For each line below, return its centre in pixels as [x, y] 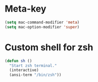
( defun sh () [18, 61]
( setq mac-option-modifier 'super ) [42, 27]
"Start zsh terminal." [33, 66]
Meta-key [26, 9]
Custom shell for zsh [49, 47]
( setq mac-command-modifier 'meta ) [42, 22]
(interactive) [24, 70]
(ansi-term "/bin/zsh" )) [35, 75]
